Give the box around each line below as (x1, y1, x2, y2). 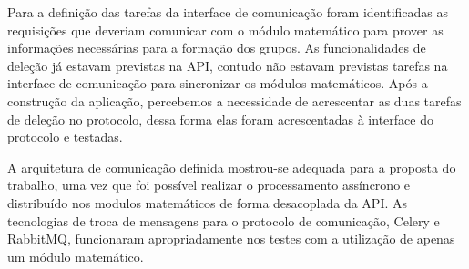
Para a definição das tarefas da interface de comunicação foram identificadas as (7, 3, 449, 21)
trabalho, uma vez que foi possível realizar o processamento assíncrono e (7, 175, 411, 194)
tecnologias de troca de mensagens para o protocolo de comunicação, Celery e (7, 211, 440, 230)
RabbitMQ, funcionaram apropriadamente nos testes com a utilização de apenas (7, 229, 455, 248)
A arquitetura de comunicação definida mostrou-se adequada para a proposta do (7, 157, 456, 176)
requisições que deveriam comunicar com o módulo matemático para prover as (7, 20, 444, 39)
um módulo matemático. (7, 246, 144, 265)
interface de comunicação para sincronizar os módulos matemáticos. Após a (7, 74, 428, 93)
